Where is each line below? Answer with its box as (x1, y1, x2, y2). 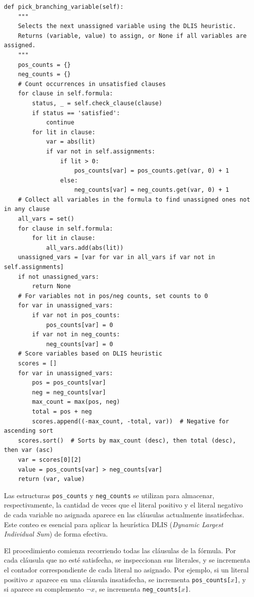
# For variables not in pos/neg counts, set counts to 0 (18, 292, 208, 299)
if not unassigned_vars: (18, 273, 99, 280)
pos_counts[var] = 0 (46, 321, 113, 328)
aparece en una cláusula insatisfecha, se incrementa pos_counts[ (36, 574, 231, 584)
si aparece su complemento (4, 584, 85, 594)
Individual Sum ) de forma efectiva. (4, 529, 108, 539)
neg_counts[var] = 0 (46, 340, 113, 348)
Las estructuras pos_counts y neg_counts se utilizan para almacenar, (4, 490, 215, 500)
